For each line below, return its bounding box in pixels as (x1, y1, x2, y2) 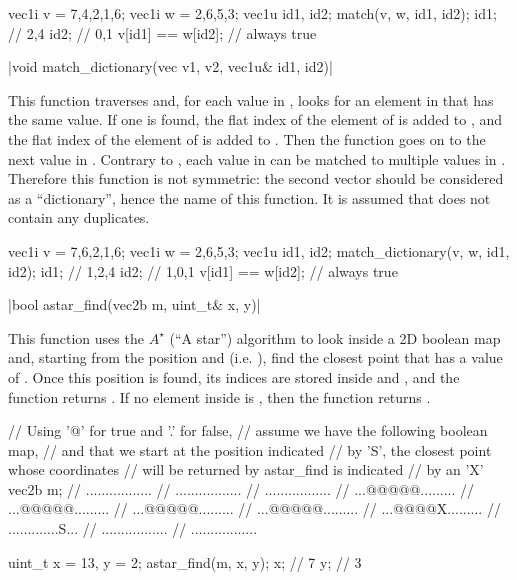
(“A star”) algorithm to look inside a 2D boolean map (169, 327, 501, 348)
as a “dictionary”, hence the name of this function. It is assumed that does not (8, 187, 491, 208)
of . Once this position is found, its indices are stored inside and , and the (8, 366, 460, 387)
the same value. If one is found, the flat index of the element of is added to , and (8, 109, 503, 130)
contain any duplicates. (8, 207, 150, 228)
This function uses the (8, 327, 144, 348)
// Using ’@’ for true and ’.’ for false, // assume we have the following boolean (8, 420, 488, 441)
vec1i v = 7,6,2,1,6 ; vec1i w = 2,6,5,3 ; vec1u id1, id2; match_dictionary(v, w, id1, (8, 240, 510, 261)
